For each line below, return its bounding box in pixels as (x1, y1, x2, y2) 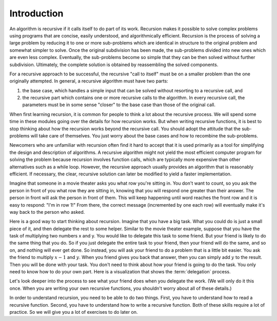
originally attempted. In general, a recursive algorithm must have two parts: (9, 78, 169, 84)
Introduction (9, 8, 64, 19)
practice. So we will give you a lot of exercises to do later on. (9, 309, 138, 315)
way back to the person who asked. (9, 209, 85, 215)
